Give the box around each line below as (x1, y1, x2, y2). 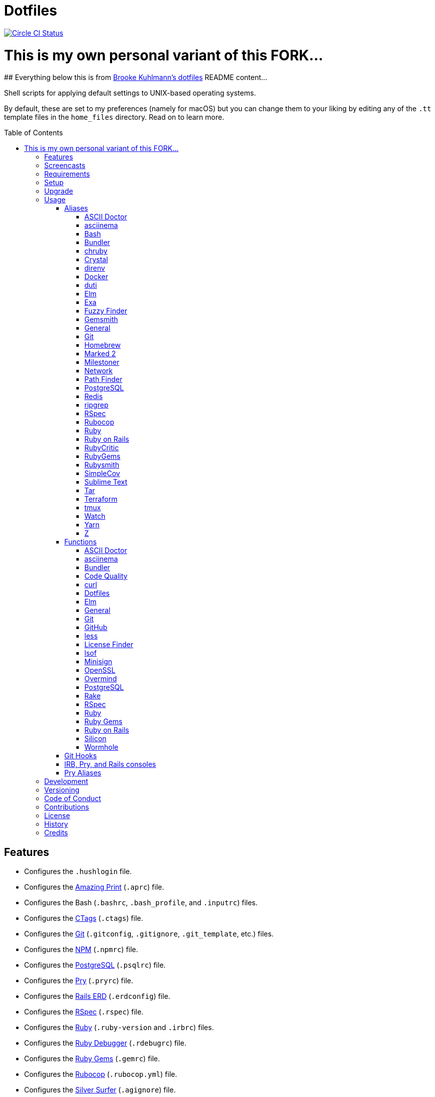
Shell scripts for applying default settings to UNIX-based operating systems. (4, 89, 256, 98)
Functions (64, 537, 97, 546)
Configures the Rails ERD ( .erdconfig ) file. (24, 992, 170, 1001)
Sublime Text (84, 478, 128, 487)
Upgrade (44, 187, 73, 196)
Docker (84, 272, 108, 281)
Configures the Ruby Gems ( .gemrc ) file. (24, 1054, 160, 1063)
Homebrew (84, 341, 121, 350)
